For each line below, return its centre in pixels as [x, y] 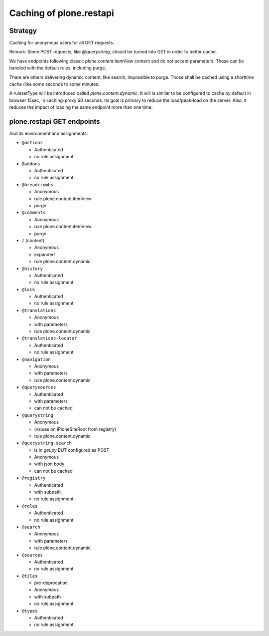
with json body [49, 464]
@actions [32, 143]
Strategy [23, 31]
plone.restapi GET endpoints [55, 122]
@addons [31, 164]
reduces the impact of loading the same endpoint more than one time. [81, 107]
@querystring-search [47, 443]
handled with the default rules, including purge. [58, 68]
